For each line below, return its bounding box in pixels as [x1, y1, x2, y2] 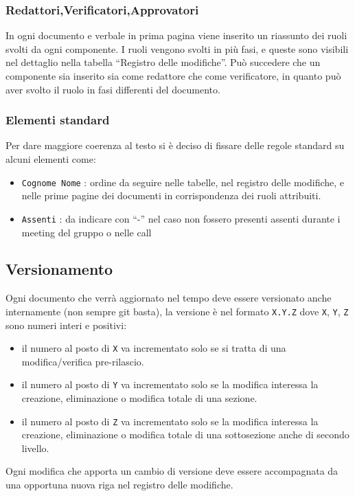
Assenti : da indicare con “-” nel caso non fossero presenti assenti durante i [21, 211, 341, 225]
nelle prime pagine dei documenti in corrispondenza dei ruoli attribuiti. [21, 188, 321, 203]
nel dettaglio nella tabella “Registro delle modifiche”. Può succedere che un [5, 55, 321, 69]
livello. [21, 440, 49, 455]
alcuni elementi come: [5, 152, 96, 166]
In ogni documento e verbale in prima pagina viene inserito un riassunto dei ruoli [5, 28, 347, 43]
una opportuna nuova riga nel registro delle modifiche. [5, 477, 233, 492]
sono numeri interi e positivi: [5, 317, 127, 332]
